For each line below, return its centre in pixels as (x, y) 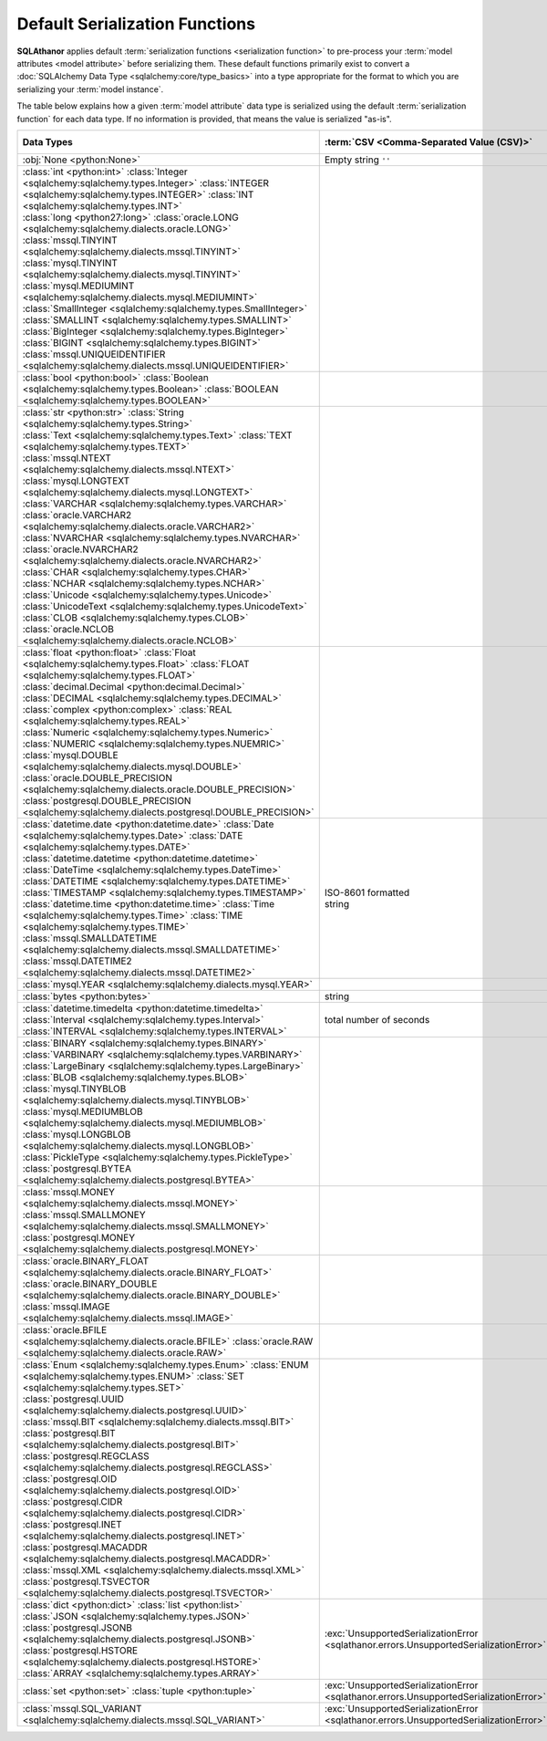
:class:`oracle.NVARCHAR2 (80, 549)
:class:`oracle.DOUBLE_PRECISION (98, 777)
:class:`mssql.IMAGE (66, 1307)
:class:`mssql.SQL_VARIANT (82, 1708)
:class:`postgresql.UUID (73, 1399)
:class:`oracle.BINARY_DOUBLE (90, 1284)
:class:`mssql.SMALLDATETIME (90, 938)
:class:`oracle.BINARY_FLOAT (86, 1261)
